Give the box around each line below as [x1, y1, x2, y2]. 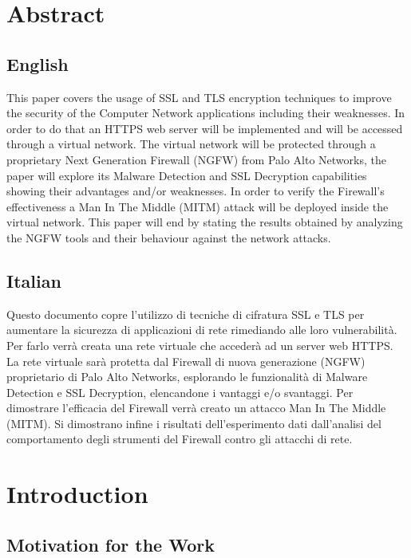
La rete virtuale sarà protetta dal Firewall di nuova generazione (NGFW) [6, 352, 366, 369]
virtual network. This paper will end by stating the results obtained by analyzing [6, 214, 403, 230]
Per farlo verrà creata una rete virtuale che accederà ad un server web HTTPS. [6, 336, 393, 353]
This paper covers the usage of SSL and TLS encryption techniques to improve [6, 88, 392, 105]
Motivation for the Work [6, 532, 215, 556]
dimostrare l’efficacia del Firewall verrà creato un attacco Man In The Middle [6, 399, 386, 416]
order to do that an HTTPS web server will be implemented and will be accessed [6, 120, 403, 136]
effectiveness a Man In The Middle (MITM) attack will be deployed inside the [6, 198, 389, 214]
